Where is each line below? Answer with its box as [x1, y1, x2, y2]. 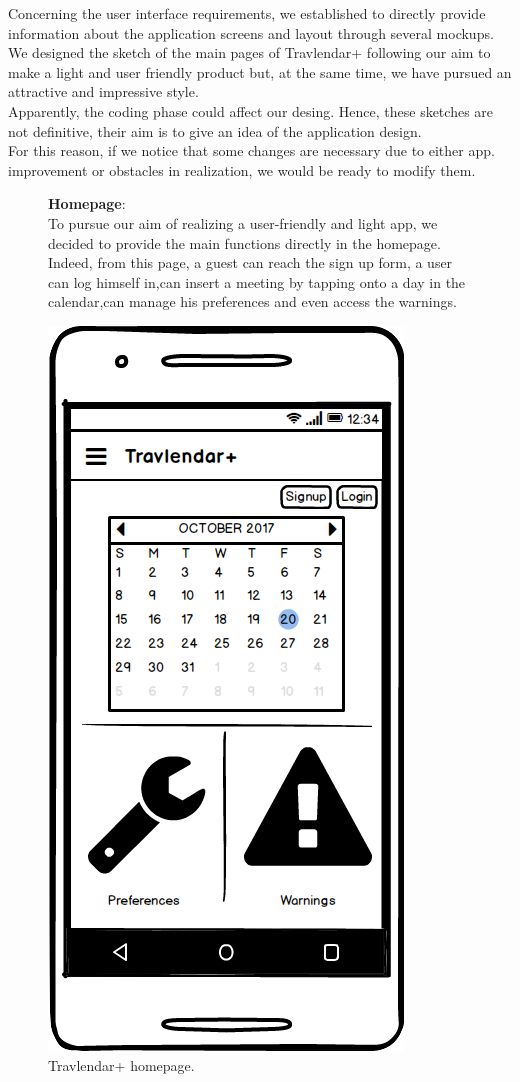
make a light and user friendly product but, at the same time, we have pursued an [8, 61, 512, 82]
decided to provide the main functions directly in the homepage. [48, 232, 441, 253]
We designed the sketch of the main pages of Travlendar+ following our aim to [8, 42, 491, 63]
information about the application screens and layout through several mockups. [8, 22, 494, 43]
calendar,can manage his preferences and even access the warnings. [48, 291, 457, 312]
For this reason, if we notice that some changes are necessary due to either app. [8, 140, 495, 161]
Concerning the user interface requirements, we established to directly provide [8, 3, 486, 23]
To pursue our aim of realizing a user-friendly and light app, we [48, 212, 438, 233]
